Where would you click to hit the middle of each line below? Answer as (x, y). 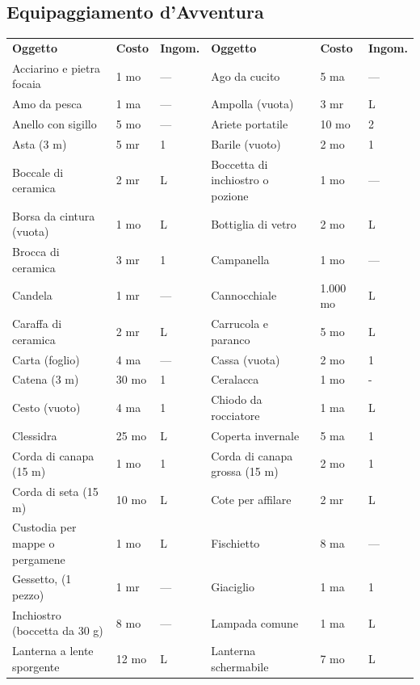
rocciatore (235, 415)
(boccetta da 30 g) (58, 630)
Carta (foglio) (46, 359)
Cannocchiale (244, 295)
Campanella (240, 260)
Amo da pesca (47, 104)
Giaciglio (233, 587)
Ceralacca (235, 379)
